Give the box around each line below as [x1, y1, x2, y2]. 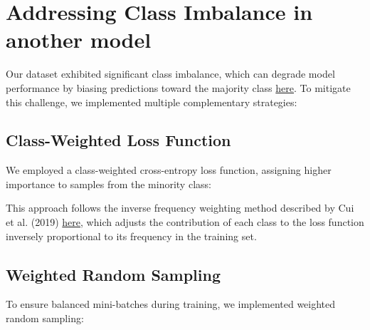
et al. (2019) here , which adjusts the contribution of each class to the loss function [6, 215, 364, 230]
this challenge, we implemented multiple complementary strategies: [6, 94, 297, 109]
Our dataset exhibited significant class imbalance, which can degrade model [6, 66, 335, 81]
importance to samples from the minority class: [6, 176, 211, 191]
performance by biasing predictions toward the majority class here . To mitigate [6, 80, 351, 95]
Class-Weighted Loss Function [6, 129, 231, 151]
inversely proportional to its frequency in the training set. [6, 228, 257, 243]
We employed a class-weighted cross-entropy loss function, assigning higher [6, 163, 332, 177]
